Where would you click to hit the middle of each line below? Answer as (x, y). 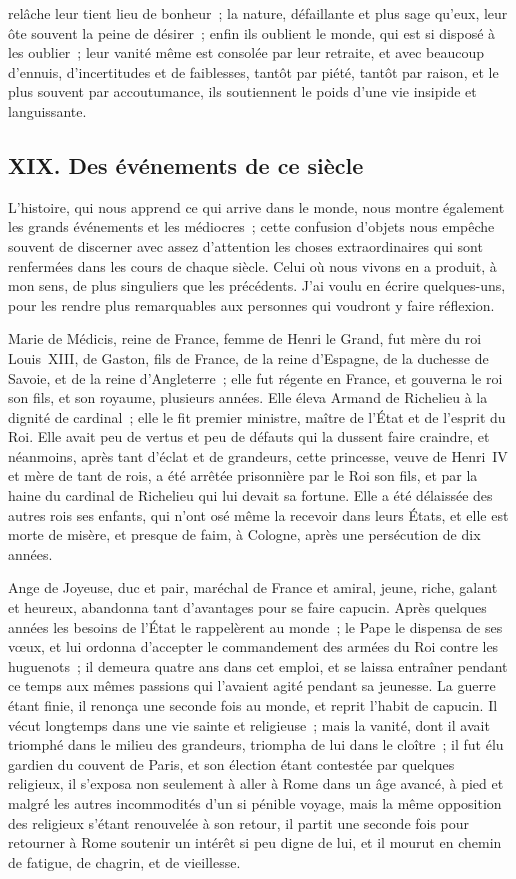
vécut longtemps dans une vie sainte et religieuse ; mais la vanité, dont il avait (249, 724)
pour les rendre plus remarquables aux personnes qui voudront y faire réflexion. (251, 304)
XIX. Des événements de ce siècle (186, 164)
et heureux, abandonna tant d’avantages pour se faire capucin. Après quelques (247, 607)
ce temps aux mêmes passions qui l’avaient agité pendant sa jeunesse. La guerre (252, 685)
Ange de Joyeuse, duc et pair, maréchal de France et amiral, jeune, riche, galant (253, 587)
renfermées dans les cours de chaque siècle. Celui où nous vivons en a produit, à (252, 265)
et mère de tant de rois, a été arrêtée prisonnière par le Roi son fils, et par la (243, 475)
